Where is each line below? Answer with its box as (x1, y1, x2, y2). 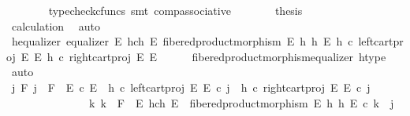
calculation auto (11, 17, 101, 34)
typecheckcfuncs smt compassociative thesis (48, 2, 303, 18)
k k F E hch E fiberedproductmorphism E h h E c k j (88, 94, 394, 111)
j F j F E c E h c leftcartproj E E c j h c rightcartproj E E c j (11, 78, 371, 95)
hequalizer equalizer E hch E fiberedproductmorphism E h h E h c (11, 33, 353, 49)
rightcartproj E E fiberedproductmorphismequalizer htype (69, 48, 386, 64)
